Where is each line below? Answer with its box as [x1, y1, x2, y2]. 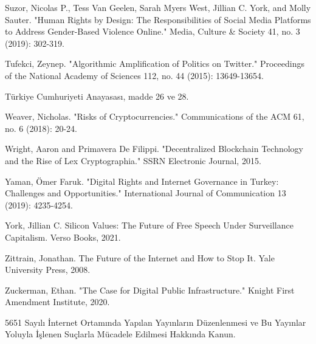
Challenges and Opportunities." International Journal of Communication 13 [5, 187, 286, 199]
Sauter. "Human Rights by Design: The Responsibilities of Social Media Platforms [5, 13, 311, 26]
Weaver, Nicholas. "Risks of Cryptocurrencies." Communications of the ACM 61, [5, 110, 304, 123]
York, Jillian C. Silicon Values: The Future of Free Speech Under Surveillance [5, 219, 294, 232]
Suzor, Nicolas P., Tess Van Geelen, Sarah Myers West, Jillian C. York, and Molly [5, 1, 311, 13]
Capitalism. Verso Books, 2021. [5, 230, 121, 243]
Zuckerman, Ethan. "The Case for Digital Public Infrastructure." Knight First [5, 283, 295, 296]
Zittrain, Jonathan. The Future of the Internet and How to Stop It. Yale [5, 251, 275, 264]
